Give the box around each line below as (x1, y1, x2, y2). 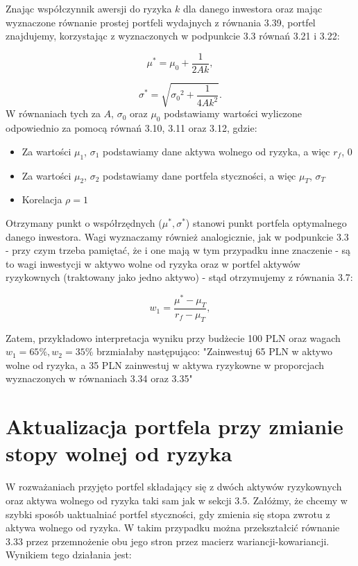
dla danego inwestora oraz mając (183, 1, 323, 15)
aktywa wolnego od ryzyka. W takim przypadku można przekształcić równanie (6, 520, 340, 535)
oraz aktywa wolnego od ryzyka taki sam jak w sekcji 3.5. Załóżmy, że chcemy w (6, 492, 348, 507)
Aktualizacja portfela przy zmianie (6, 412, 343, 440)
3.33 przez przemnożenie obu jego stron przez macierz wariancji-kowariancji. (6, 533, 330, 548)
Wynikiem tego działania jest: (6, 547, 132, 562)
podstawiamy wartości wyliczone (164, 106, 302, 121)
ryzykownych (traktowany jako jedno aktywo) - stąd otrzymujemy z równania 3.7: (6, 270, 353, 284)
